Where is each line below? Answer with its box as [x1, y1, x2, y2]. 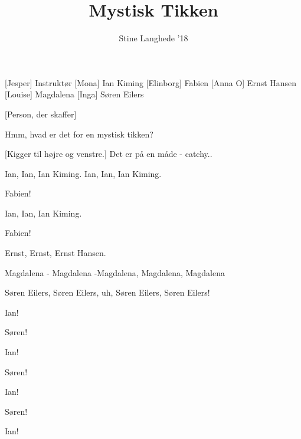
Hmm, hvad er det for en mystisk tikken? [5, 127, 153, 140]
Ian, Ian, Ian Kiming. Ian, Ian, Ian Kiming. [5, 167, 162, 179]
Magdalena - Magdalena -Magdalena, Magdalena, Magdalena [5, 266, 225, 279]
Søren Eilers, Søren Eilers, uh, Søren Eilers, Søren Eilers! [5, 286, 210, 299]
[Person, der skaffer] [5, 107, 77, 120]
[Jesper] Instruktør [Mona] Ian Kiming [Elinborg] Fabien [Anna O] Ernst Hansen [5, 76, 297, 89]
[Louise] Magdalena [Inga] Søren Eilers [5, 88, 144, 100]
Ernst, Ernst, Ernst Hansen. [5, 247, 106, 259]
